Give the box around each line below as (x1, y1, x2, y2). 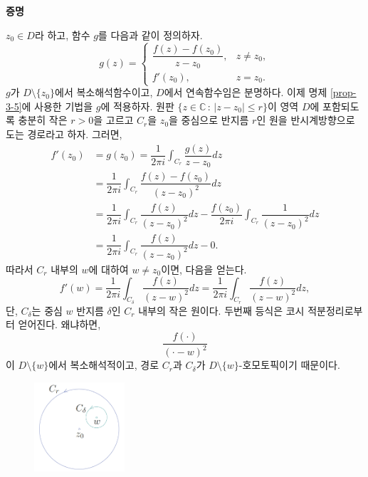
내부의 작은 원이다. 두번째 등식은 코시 (138, 303, 305, 318)
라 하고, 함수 (34, 27, 90, 42)
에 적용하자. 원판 (100, 98, 174, 113)
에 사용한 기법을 (21, 98, 93, 113)
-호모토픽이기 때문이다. (238, 357, 340, 372)
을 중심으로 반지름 (169, 112, 249, 127)
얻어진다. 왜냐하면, (18, 317, 101, 332)
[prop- (330, 85, 357, 100)
